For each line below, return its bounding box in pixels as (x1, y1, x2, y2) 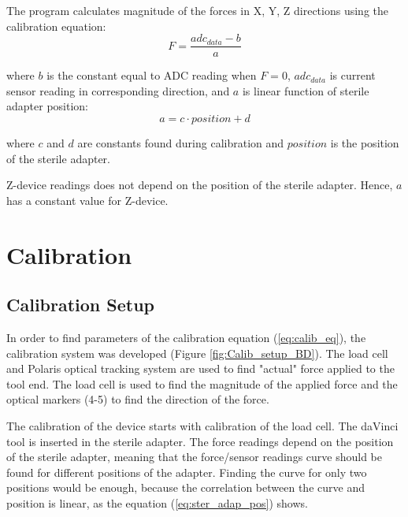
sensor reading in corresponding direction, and (6, 82, 230, 99)
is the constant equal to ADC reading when (46, 67, 257, 84)
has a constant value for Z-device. (6, 192, 169, 208)
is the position (330, 135, 399, 151)
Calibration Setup (6, 292, 155, 317)
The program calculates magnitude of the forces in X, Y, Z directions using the (6, 2, 389, 18)
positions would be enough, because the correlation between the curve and (6, 479, 365, 496)
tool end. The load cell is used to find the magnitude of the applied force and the (6, 375, 398, 392)
